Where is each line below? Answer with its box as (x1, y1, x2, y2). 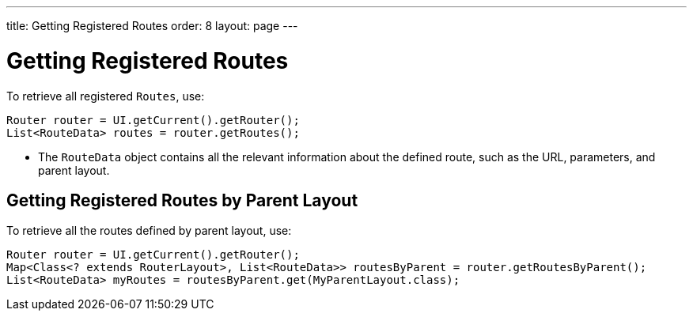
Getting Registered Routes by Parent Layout (6, 190, 358, 210)
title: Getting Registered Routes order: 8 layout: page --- (6, 19, 298, 32)
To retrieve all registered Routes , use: (6, 89, 205, 103)
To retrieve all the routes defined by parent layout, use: (6, 224, 292, 238)
